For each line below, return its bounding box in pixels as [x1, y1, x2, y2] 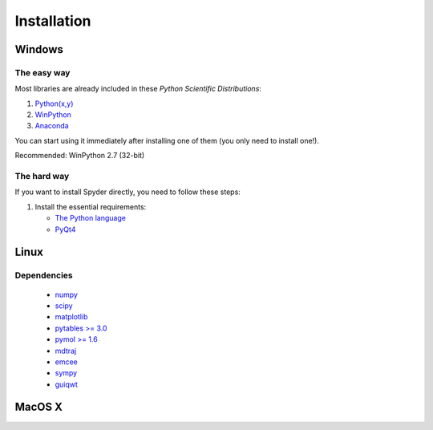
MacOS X [14, 400, 63, 414]
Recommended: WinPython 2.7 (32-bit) [14, 151, 145, 160]
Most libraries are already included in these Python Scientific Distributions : [14, 84, 262, 94]
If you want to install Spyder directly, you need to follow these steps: [14, 187, 241, 197]
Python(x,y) [34, 99, 74, 108]
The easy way [14, 67, 71, 78]
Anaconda [34, 121, 69, 131]
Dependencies [14, 270, 74, 281]
